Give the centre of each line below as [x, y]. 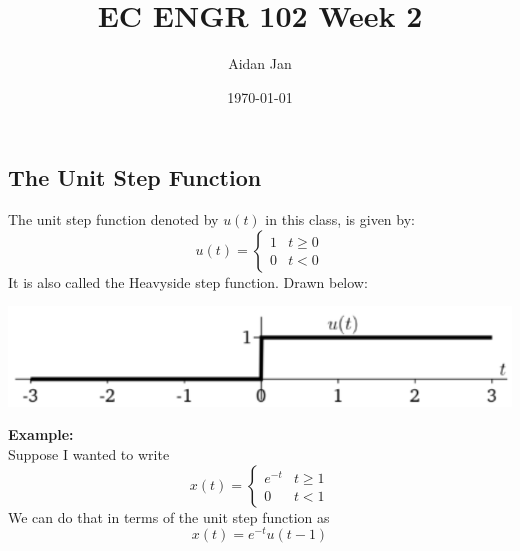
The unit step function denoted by [113, 219]
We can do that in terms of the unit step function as [169, 516]
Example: [41, 434]
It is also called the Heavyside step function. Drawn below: [188, 281]
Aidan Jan [260, 63]
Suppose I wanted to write [89, 454]
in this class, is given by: [340, 219]
